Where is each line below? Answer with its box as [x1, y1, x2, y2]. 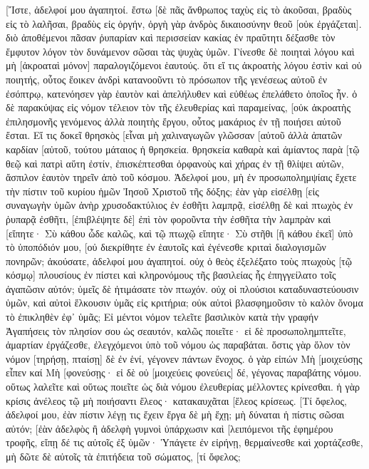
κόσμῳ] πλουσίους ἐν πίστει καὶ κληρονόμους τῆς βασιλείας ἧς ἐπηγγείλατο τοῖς [6, 267, 336, 282]
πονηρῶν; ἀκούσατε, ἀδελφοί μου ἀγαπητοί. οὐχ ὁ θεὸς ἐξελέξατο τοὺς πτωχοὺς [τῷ [6, 253, 352, 268]
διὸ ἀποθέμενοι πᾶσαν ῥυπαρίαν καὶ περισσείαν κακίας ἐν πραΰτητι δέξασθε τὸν [6, 30, 336, 45]
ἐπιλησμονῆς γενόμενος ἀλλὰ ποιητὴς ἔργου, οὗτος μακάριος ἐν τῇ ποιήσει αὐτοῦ [6, 113, 341, 128]
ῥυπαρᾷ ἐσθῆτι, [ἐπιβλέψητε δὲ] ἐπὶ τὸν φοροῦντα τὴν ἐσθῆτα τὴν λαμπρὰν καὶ [6, 211, 331, 226]
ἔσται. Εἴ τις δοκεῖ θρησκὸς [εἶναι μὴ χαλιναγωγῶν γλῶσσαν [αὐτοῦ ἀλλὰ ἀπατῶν [6, 128, 343, 143]
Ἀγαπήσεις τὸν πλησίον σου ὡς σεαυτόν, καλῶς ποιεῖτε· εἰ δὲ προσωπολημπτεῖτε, [6, 323, 346, 338]
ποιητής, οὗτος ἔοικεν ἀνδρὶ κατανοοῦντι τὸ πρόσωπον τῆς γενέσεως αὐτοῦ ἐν [6, 71, 327, 86]
